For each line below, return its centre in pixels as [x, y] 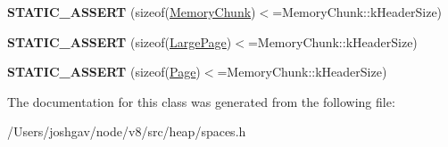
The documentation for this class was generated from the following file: [201, 101]
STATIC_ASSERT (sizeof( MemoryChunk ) [132, 12]
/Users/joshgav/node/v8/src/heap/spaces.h [127, 131]
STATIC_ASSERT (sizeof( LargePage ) [120, 41]
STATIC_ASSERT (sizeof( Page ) [104, 72]
